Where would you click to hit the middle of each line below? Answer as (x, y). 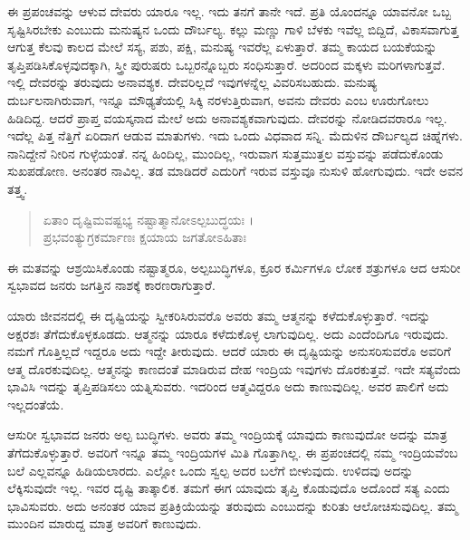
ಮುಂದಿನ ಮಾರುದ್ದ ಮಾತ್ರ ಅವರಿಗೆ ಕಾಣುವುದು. (105, 523)
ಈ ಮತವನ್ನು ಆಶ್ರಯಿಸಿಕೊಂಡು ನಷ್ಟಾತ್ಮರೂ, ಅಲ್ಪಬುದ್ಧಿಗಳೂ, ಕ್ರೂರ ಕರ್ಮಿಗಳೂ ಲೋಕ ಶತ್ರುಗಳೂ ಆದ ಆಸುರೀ (234, 267)
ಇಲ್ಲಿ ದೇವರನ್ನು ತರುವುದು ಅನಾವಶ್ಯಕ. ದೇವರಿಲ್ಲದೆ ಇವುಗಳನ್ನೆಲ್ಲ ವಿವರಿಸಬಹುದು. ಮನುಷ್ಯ (192, 82)
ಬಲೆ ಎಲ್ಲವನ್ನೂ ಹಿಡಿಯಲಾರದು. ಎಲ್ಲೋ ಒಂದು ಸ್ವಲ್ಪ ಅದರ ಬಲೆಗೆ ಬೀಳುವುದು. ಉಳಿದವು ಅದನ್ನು (211, 470)
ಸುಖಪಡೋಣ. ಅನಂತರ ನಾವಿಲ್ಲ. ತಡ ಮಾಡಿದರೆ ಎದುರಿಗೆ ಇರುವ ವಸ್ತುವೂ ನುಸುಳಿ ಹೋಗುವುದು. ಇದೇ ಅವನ (235, 171)
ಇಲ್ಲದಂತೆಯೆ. (36, 404)
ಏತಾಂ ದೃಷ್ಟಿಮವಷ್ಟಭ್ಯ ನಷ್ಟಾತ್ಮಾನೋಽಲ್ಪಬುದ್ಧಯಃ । (149, 219)
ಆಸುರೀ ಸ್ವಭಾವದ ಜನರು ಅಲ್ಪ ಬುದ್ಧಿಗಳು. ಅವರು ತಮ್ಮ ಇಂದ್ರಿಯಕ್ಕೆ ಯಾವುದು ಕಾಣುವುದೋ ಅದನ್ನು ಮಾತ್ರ (227, 434)
